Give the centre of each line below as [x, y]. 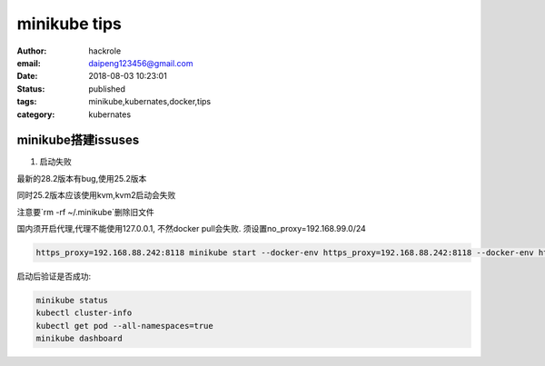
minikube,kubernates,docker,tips [150, 102]
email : [29, 63]
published [107, 89]
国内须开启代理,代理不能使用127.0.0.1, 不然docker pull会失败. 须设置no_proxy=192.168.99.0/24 [192, 228]
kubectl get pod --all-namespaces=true [124, 326]
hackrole [105, 51]
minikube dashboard [79, 339]
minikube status [72, 300]
